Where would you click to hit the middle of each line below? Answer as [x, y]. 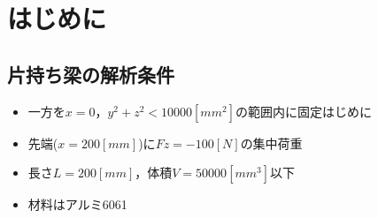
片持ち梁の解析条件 [91, 74]
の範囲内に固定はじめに [303, 111]
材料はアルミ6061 [77, 204]
